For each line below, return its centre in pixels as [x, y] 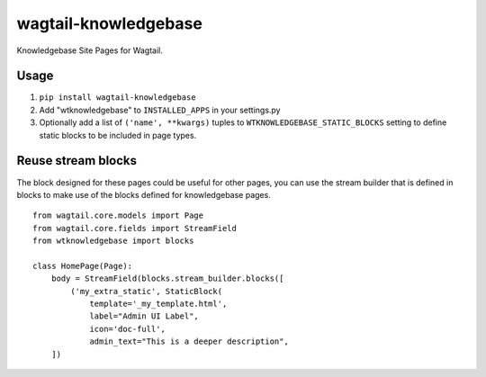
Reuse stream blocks [77, 161]
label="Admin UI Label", [144, 316]
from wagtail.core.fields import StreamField [135, 228]
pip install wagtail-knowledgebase [118, 98]
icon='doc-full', [128, 329]
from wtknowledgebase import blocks [113, 241]
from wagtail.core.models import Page [118, 215]
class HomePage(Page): [83, 266]
